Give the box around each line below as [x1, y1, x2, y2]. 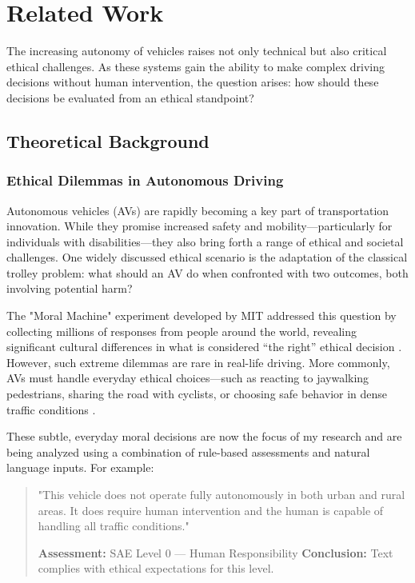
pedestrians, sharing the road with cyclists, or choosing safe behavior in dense [6, 385, 388, 402]
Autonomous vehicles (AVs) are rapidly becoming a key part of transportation [6, 202, 389, 218]
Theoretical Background [6, 128, 209, 153]
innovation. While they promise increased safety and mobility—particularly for [6, 218, 393, 234]
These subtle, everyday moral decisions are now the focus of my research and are [6, 428, 402, 445]
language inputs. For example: [6, 459, 154, 476]
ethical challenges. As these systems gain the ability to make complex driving [6, 58, 385, 74]
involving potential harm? [6, 280, 133, 297]
